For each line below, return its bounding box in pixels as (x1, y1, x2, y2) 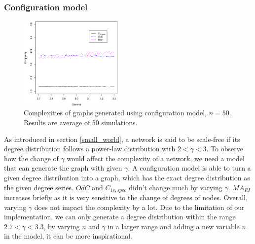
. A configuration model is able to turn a (128, 163, 251, 173)
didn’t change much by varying (129, 182, 222, 192)
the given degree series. (4, 182, 73, 192)
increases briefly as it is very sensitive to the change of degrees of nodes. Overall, (4, 192, 248, 202)
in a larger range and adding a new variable (108, 221, 240, 231)
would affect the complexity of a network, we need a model (67, 153, 245, 163)
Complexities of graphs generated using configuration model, (24, 107, 207, 118)
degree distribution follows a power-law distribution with (4, 143, 176, 154)
